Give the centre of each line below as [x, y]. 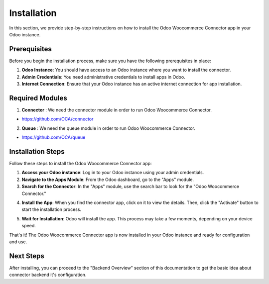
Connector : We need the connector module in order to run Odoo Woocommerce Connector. [117, 110]
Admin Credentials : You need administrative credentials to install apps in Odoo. [103, 77]
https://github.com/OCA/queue [54, 137]
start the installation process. [52, 209]
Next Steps [27, 256]
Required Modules [38, 98]
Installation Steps [37, 151]
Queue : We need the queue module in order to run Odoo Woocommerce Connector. [108, 128]
